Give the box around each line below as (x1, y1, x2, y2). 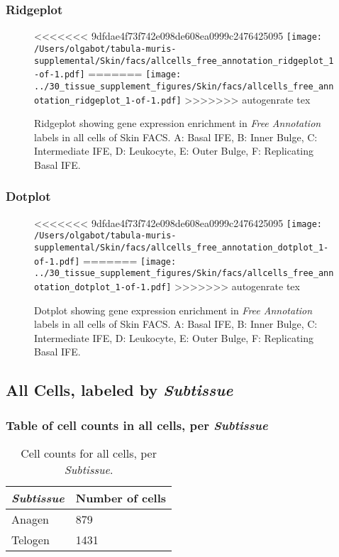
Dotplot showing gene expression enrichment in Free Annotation (34, 302, 313, 317)
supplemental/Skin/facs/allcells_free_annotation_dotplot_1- (34, 243, 329, 253)
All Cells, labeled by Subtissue (6, 379, 233, 401)
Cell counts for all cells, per (21, 445, 157, 462)
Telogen (11, 531, 50, 548)
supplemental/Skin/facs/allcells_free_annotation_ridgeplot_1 (34, 55, 334, 66)
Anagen (11, 511, 49, 528)
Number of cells (75, 490, 167, 507)
